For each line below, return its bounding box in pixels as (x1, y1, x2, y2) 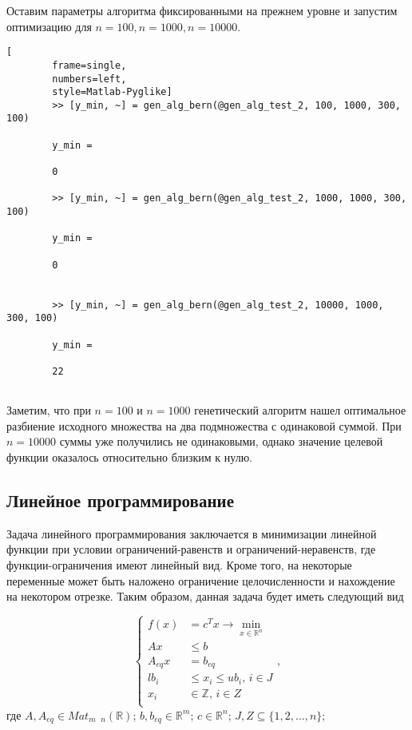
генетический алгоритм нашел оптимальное (194, 402, 406, 419)
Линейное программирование (6, 488, 234, 513)
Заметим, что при (6, 402, 91, 419)
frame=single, (52, 59, 127, 71)
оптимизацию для (6, 18, 92, 34)
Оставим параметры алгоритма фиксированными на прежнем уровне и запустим (6, 2, 398, 18)
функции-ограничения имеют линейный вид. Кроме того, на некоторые (6, 557, 352, 573)
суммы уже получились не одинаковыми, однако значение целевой (59, 433, 383, 450)
